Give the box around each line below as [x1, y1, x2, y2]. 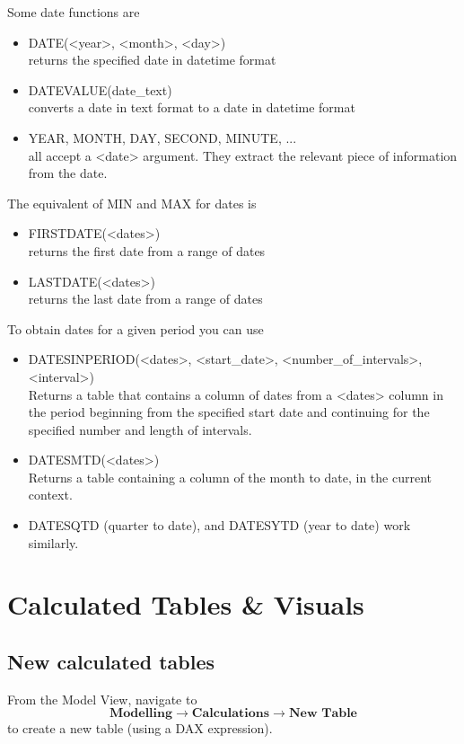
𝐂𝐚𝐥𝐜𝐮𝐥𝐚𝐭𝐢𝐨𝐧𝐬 [191, 707, 270, 721]
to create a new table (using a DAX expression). [7, 719, 273, 738]
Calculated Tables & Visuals [7, 586, 364, 623]
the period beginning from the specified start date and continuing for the [28, 403, 430, 421]
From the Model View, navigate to [7, 689, 197, 708]
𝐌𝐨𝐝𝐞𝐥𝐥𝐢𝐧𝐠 [109, 707, 173, 721]
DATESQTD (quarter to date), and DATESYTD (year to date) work [28, 516, 411, 535]
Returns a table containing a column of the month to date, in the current [28, 467, 432, 486]
